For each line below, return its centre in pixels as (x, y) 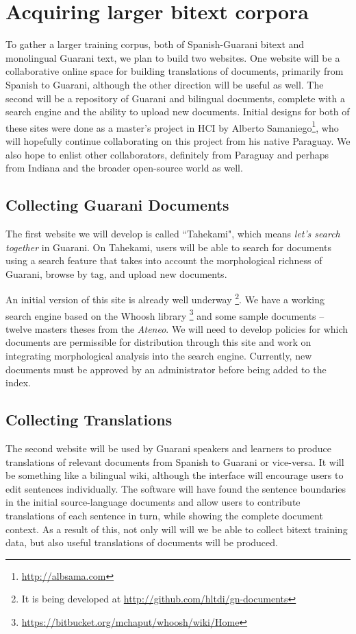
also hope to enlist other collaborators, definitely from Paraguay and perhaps (167, 154)
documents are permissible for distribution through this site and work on (158, 342)
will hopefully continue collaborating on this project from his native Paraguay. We (178, 140)
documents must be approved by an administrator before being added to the (166, 369)
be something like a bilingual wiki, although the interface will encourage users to (175, 475)
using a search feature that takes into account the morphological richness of (164, 260)
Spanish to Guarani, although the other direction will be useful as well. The (165, 84)
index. (18, 383)
